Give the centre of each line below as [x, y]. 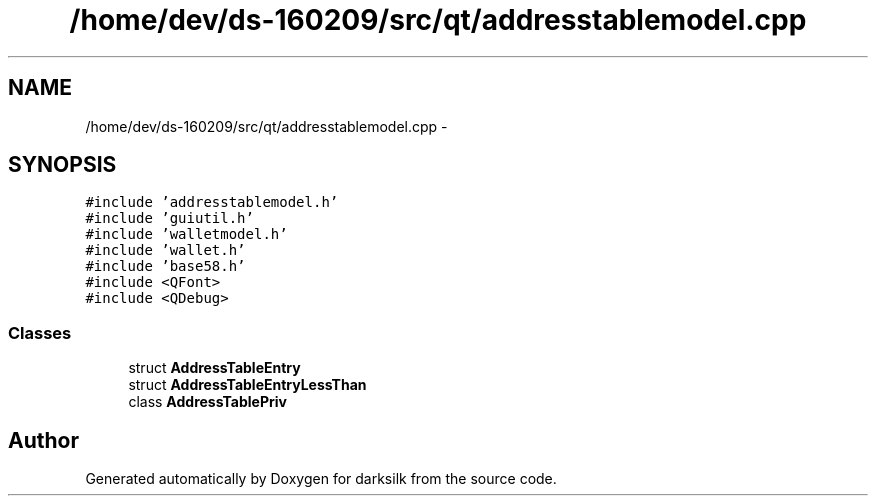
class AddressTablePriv [207, 402]
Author [43, 440]
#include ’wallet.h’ [165, 250]
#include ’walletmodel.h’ [186, 234]
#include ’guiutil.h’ [169, 218]
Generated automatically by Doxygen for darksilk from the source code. [321, 479]
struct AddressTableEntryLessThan [247, 385]
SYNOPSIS [62, 165]
